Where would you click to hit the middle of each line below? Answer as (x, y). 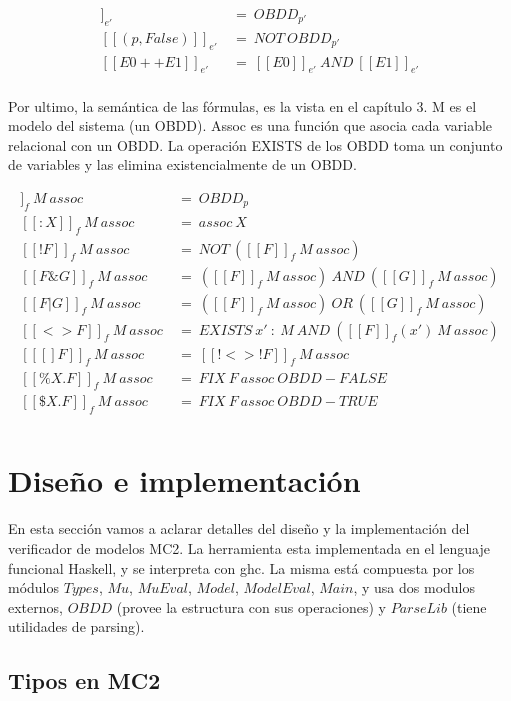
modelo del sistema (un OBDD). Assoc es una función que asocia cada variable (250, 125)
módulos (34, 587)
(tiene (469, 606)
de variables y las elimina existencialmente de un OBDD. (182, 164)
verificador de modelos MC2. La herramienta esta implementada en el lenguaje (249, 547)
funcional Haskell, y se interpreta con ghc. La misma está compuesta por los (241, 567)
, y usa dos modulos (414, 587)
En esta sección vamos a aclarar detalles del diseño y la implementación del (239, 528)
